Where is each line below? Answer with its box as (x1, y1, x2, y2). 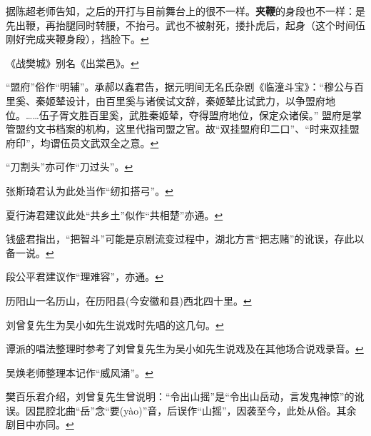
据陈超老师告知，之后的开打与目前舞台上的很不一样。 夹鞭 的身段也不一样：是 (6, 4, 365, 18)
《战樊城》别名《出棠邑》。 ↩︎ (6, 55, 139, 70)
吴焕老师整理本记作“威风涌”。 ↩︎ (6, 365, 153, 380)
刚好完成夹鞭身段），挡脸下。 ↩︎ (6, 31, 149, 46)
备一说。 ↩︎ (6, 245, 54, 260)
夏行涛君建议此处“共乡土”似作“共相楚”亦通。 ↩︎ (6, 207, 223, 222)
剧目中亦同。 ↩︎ (6, 417, 74, 432)
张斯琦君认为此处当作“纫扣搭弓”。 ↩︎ (6, 183, 173, 198)
